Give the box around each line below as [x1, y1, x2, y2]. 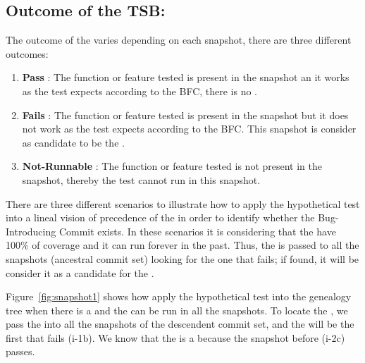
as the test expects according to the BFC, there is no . [22, 83, 258, 98]
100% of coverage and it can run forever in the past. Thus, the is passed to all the [6, 238, 359, 252]
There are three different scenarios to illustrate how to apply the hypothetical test [6, 196, 360, 211]
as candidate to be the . [22, 135, 125, 149]
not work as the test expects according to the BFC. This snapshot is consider [22, 121, 357, 136]
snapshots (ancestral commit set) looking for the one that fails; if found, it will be [6, 251, 359, 266]
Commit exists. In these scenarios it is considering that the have [58, 223, 336, 238]
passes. [6, 344, 35, 359]
